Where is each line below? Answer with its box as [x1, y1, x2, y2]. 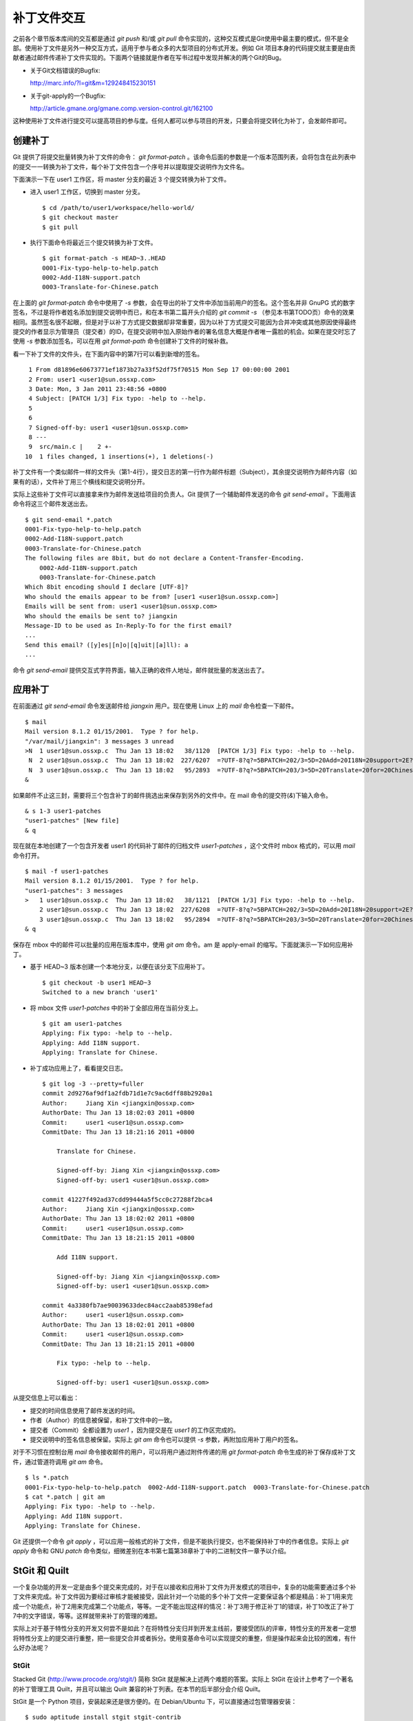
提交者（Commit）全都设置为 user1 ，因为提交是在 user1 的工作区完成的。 [30, 1426, 240, 1434]
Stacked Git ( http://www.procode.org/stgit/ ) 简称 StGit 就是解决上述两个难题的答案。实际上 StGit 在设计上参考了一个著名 [12, 1675, 354, 1683]
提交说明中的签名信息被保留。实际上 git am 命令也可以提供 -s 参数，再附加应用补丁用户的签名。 [30, 1435, 302, 1444]
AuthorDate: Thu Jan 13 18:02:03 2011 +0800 [42, 1109, 195, 1117]
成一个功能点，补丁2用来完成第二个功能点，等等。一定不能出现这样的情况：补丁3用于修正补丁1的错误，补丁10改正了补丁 [12, 1602, 354, 1610]
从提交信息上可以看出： [12, 1394, 79, 1402]
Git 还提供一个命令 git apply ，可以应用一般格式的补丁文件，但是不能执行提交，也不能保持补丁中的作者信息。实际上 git [12, 1537, 349, 1545]
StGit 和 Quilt [12, 1565, 70, 1576]
